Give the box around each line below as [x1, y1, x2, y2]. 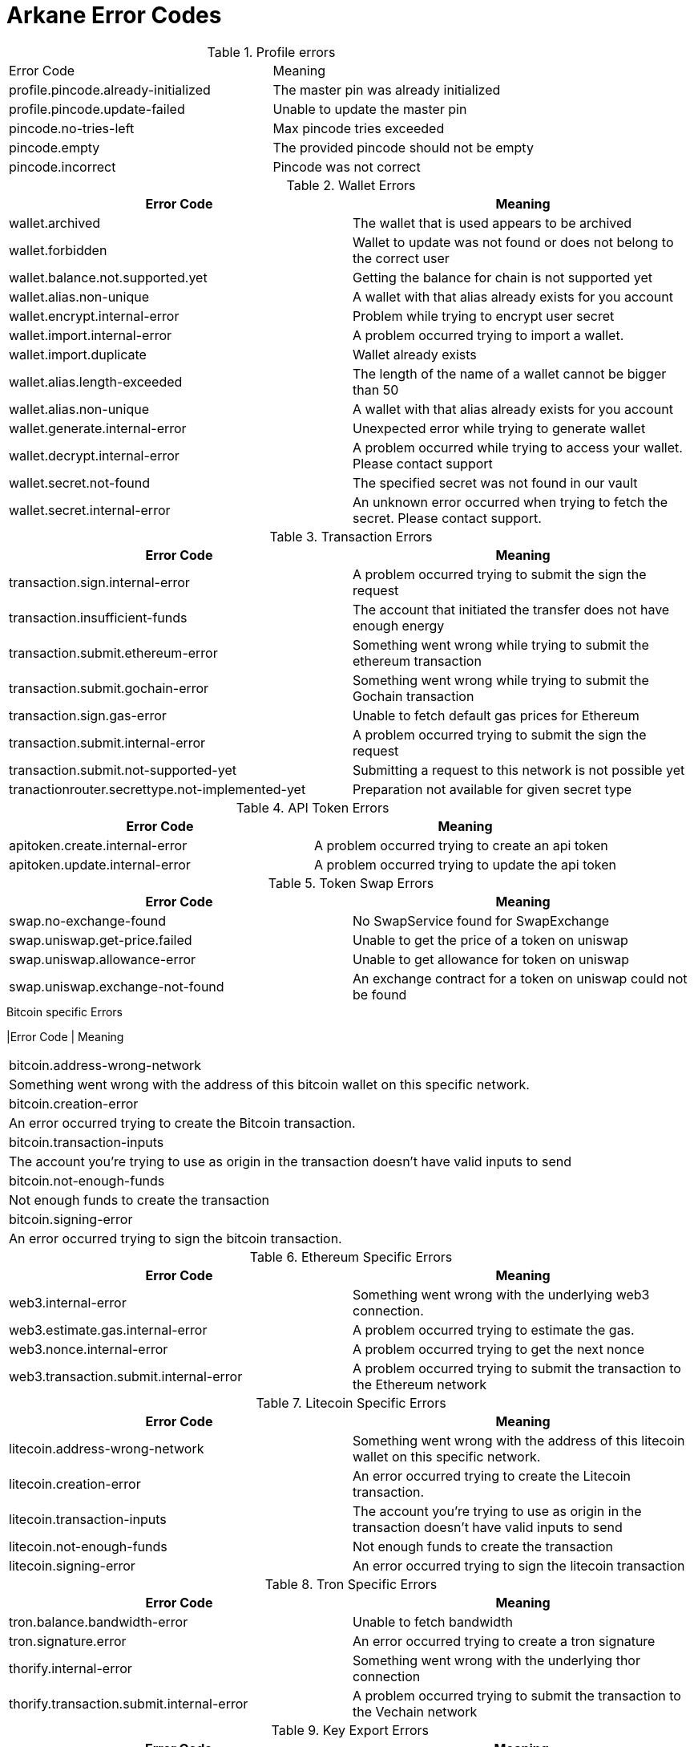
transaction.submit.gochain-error [9, 679, 209, 696]
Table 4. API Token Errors [236, 799, 389, 816]
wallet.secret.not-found [9, 474, 150, 491]
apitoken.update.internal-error [9, 856, 191, 873]
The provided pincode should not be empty [272, 139, 534, 156]
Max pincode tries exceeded [272, 120, 445, 136]
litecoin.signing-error [9, 1557, 135, 1574]
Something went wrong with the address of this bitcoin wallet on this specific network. [9, 1076, 530, 1092]
